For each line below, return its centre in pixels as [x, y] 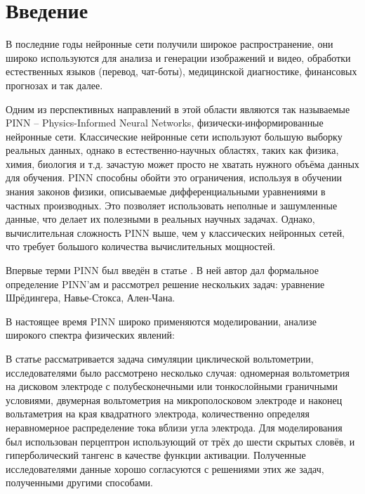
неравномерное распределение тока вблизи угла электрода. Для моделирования [174, 427]
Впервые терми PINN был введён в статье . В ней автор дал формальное [162, 270]
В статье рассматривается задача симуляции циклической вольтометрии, [160, 358]
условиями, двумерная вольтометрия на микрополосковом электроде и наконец [174, 399]
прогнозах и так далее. [54, 85]
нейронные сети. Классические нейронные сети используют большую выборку [174, 136]
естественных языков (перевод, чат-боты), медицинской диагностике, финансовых [181, 71]
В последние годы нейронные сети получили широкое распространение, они [170, 44]
